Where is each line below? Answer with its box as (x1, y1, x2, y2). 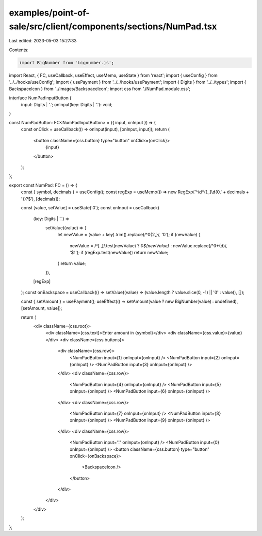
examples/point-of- (9, 7, 90, 18)
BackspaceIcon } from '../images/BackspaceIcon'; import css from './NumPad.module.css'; (9, 86, 191, 92)
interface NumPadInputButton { (9, 95, 72, 101)
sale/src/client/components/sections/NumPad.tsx (9, 21, 217, 32)
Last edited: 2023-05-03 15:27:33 (9, 38, 77, 44)
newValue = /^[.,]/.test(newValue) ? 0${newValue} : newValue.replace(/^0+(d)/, (69, 242, 228, 248)
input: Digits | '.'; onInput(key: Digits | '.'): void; (21, 102, 113, 108)
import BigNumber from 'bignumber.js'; (19, 60, 114, 65)
